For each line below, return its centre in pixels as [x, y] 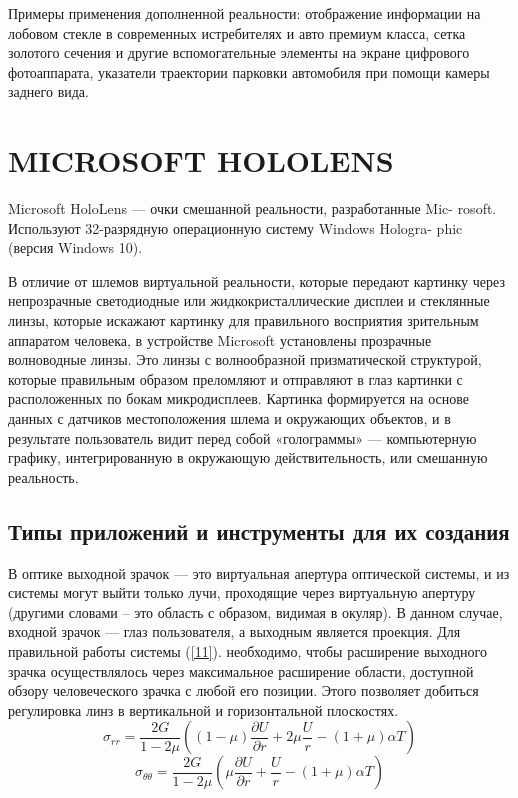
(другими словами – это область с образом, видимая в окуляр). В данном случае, [255, 611]
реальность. [43, 476]
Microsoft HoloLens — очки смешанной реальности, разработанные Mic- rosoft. [252, 208]
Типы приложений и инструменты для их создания [259, 530]
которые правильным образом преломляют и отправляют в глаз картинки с [235, 378]
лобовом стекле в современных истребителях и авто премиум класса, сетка [237, 32]
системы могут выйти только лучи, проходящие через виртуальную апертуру [242, 592]
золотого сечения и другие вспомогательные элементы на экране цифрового [239, 52]
